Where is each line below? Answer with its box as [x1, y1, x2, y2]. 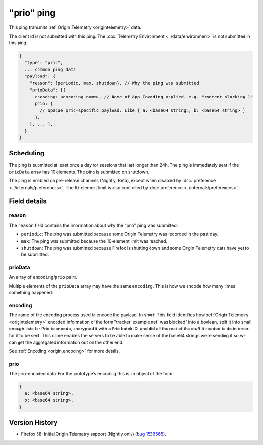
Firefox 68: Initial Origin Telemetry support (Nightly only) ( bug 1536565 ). [21, 431, 167, 437]
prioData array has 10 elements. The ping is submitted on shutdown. [9, 169, 150, 174]
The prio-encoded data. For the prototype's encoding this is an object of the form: [9, 370, 174, 376]
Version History [9, 418, 58, 426]
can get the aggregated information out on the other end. [9, 339, 124, 346]
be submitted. [21, 252, 49, 258]
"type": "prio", [24, 60, 63, 65]
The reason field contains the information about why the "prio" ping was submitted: [9, 222, 178, 228]
